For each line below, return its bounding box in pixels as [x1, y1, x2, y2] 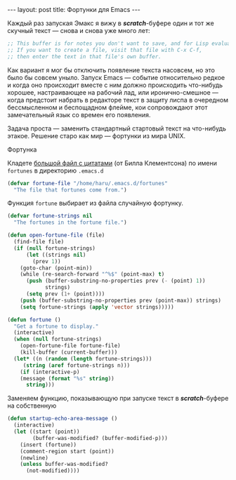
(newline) [20, 454, 49, 461]
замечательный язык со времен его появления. [7, 110, 151, 119]
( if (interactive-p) [20, 368, 80, 375]
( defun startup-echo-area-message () [7, 415, 118, 422]
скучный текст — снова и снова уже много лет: [7, 27, 150, 34]
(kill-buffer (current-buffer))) [20, 349, 118, 356]
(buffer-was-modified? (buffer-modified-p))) [32, 434, 169, 441]
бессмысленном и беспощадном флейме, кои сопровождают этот [7, 103, 208, 112]
